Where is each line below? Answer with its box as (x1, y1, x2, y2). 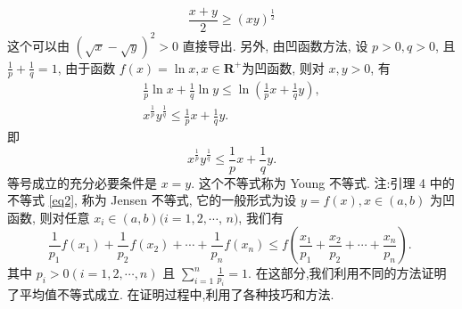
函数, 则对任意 (7, 207, 90, 226)
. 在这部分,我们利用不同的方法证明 (248, 264, 447, 282)
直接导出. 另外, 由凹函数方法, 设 (182, 36, 368, 54)
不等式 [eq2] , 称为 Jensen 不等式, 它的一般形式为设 (7, 191, 297, 209)
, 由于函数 (57, 58, 116, 77)
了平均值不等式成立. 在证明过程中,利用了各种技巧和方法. (7, 285, 334, 304)
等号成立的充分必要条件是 (7, 173, 157, 191)
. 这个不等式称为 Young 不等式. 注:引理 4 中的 (191, 173, 455, 191)
